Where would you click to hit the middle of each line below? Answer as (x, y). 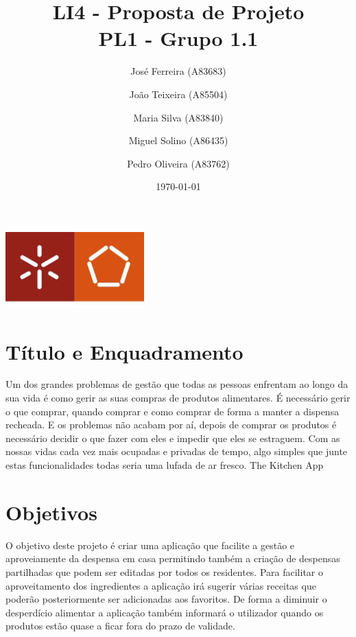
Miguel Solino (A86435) (178, 140)
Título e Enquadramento (124, 351)
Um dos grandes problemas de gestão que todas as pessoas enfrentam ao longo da (177, 384)
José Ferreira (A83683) (178, 71)
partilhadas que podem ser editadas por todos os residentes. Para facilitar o (164, 571)
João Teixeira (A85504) (178, 94)
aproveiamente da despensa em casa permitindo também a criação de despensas (173, 558)
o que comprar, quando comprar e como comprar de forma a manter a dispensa (173, 411)
